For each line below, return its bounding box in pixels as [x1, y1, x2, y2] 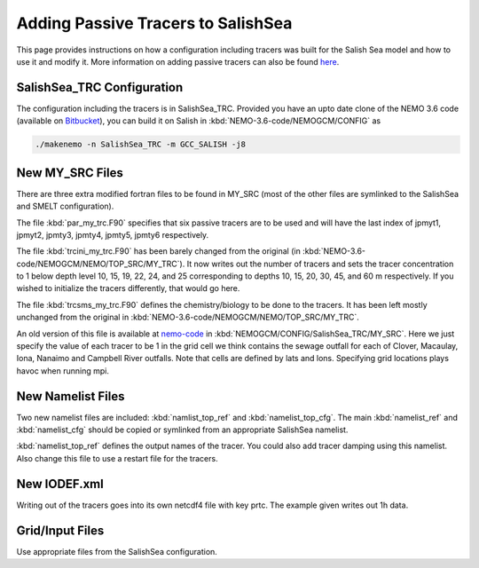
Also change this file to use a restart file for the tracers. [16, 453, 218, 463]
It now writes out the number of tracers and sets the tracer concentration [186, 258, 454, 269]
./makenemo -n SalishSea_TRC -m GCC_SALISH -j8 [35, 139, 246, 150]
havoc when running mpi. [16, 365, 110, 376]
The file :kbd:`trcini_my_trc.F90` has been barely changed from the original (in [16, 246, 301, 256]
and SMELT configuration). [16, 201, 114, 212]
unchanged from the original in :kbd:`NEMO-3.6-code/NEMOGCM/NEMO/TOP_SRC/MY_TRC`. [16, 312, 359, 323]
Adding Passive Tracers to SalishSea [16, 13, 293, 33]
